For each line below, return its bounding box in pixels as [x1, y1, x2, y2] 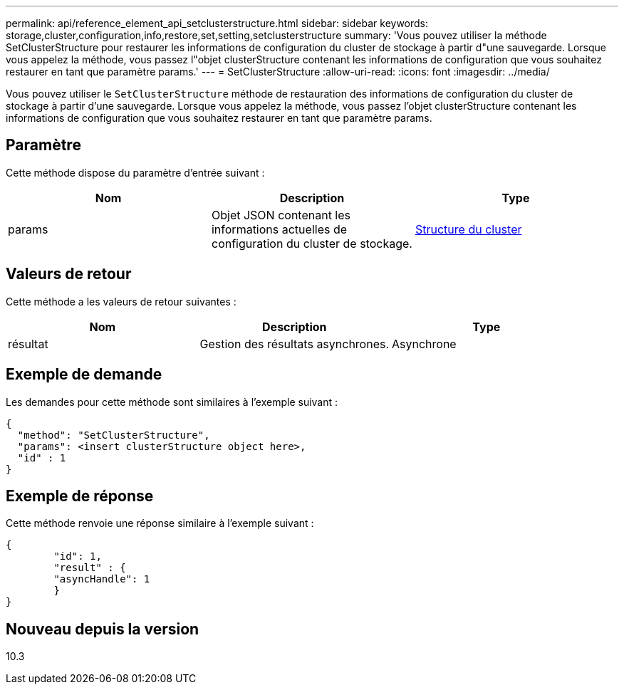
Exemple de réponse [6, 486, 154, 505]
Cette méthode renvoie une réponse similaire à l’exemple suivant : [6, 517, 314, 530]
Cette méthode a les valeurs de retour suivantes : [6, 295, 236, 308]
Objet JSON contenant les [211, 207, 351, 222]
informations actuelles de [211, 221, 348, 236]
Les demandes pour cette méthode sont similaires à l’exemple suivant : [6, 395, 338, 408]
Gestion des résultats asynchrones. [199, 336, 390, 351]
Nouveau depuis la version [6, 620, 199, 638]
